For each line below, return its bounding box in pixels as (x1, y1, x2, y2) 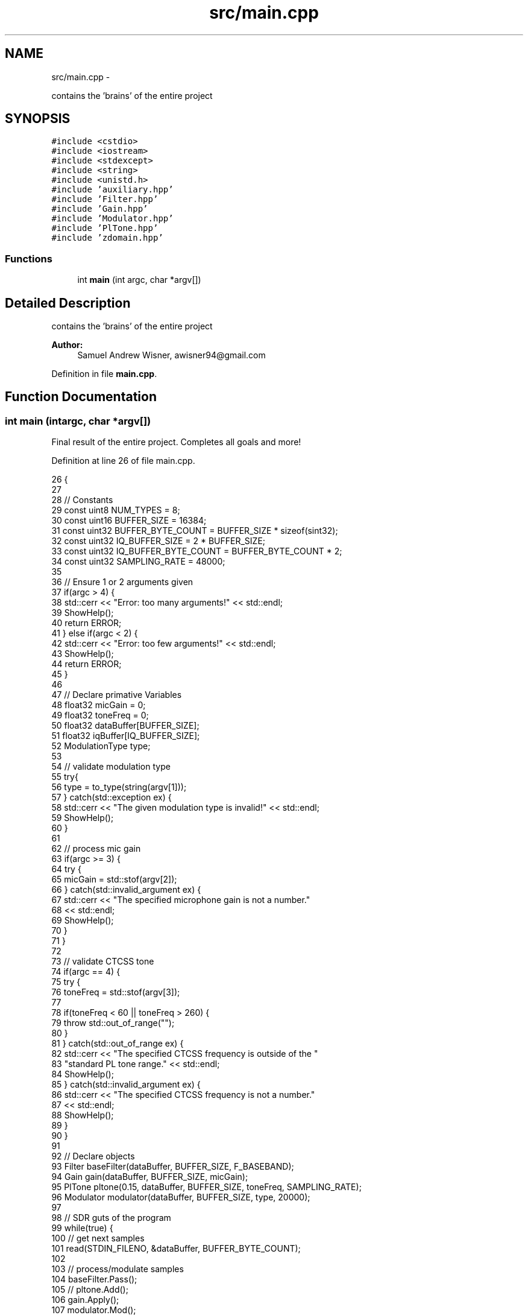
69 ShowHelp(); (51, 915, 114, 926)
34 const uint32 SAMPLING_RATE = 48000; (51, 556, 225, 567)
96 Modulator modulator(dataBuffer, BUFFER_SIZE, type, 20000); (51, 1192, 310, 1203)
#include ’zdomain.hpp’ (51, 233, 163, 243)
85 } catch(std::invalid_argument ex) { (51, 1079, 201, 1090)
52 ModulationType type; (51, 741, 151, 752)
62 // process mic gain (51, 843, 141, 854)
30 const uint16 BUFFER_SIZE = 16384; (51, 515, 207, 526)
